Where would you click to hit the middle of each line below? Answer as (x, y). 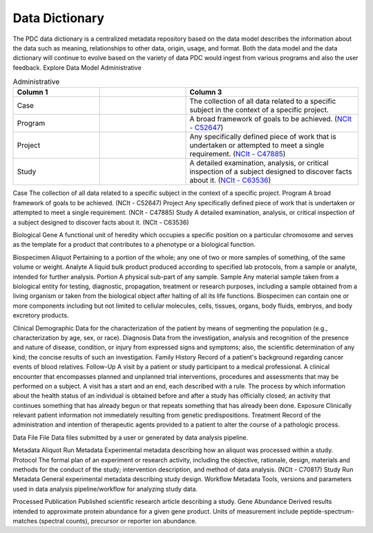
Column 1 (32, 92)
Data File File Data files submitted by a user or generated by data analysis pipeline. (131, 437)
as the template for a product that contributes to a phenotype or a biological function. (134, 245)
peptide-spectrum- (327, 511)
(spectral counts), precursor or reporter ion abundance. (118, 521)
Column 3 (206, 92)
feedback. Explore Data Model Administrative (77, 67)
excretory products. (41, 315)
